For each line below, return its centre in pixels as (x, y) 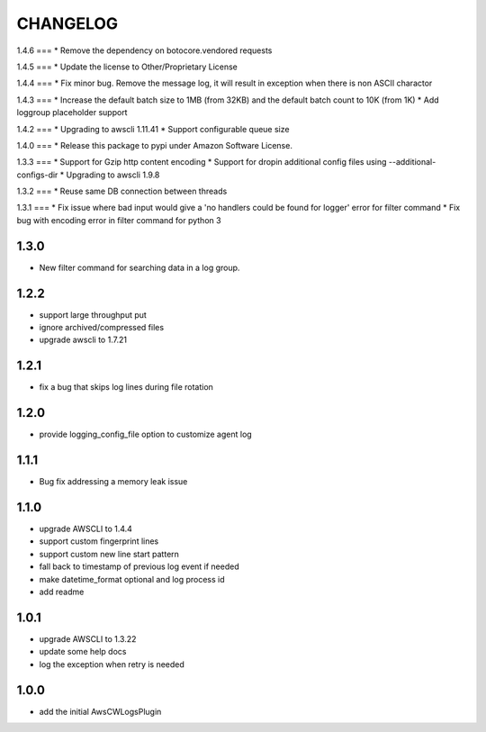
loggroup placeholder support (72, 113)
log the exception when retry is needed (112, 664)
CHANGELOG (67, 23)
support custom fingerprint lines (99, 541)
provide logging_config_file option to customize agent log (145, 434)
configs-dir (37, 175)
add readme (62, 592)
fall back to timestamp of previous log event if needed (139, 566)
